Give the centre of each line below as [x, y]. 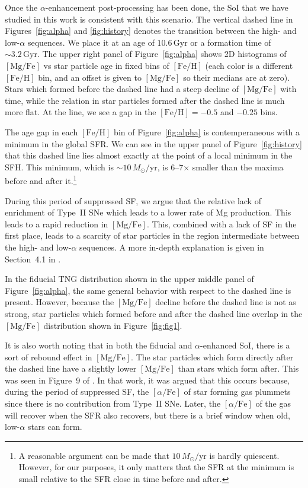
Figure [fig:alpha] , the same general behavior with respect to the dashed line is [148, 290]
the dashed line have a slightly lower [71, 368]
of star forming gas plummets [237, 392]
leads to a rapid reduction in [57, 224]
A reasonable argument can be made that [94, 455]
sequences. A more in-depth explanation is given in [172, 247]
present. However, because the [60, 302]
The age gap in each [41, 131]
